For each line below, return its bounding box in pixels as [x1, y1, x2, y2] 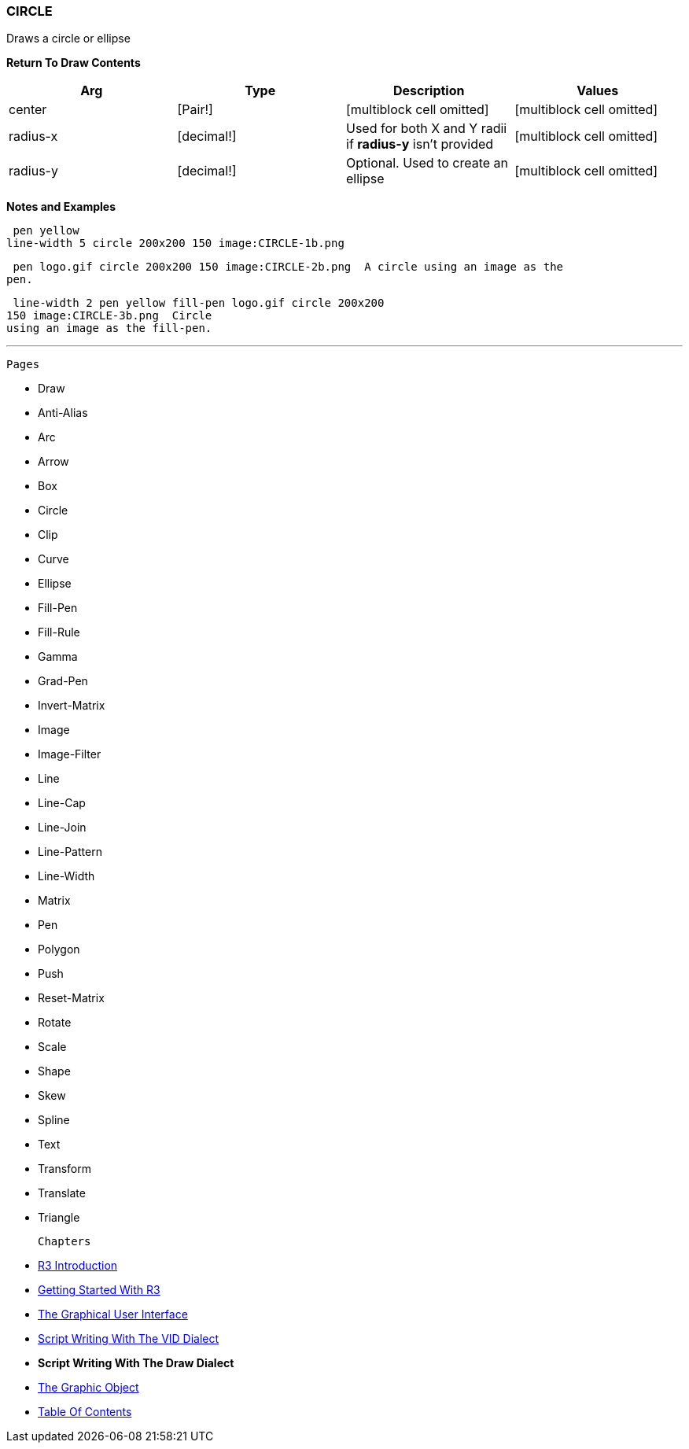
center [9, 101, 47, 118]
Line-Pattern [38, 845, 102, 859]
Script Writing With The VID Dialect [38, 1332, 219, 1346]
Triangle [38, 1211, 80, 1225]
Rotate [38, 1016, 72, 1030]
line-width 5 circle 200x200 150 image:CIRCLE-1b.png [6, 237, 344, 250]
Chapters [38, 1235, 91, 1248]
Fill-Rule [38, 625, 80, 640]
